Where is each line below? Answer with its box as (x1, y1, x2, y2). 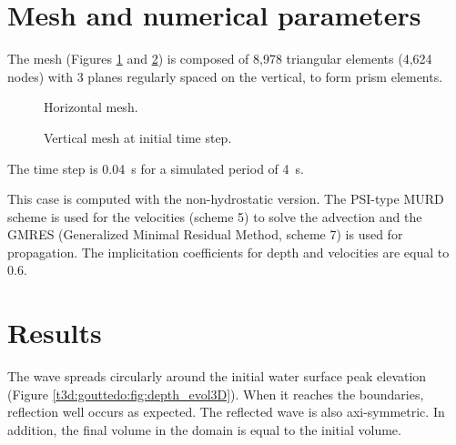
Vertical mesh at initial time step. (44, 127, 232, 147)
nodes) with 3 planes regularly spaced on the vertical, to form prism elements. (7, 66, 443, 86)
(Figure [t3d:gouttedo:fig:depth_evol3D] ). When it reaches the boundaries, (7, 384, 424, 403)
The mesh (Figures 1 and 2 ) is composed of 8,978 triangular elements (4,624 (7, 49, 432, 68)
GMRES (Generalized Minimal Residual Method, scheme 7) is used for (7, 225, 403, 244)
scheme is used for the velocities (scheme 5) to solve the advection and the (7, 207, 422, 226)
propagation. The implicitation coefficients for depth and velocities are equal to (7, 242, 450, 261)
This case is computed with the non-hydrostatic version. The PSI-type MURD (7, 189, 444, 208)
